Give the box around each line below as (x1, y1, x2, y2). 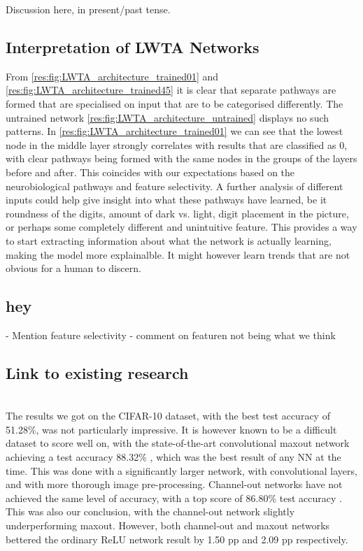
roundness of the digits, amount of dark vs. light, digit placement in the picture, (6, 206, 349, 220)
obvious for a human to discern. (6, 261, 141, 275)
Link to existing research (6, 362, 189, 383)
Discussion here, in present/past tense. (6, 2, 171, 16)
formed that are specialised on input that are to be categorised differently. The (6, 96, 343, 110)
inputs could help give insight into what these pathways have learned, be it (6, 192, 327, 207)
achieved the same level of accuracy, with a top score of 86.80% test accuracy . (6, 490, 342, 505)
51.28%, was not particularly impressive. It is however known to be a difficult (6, 422, 337, 436)
